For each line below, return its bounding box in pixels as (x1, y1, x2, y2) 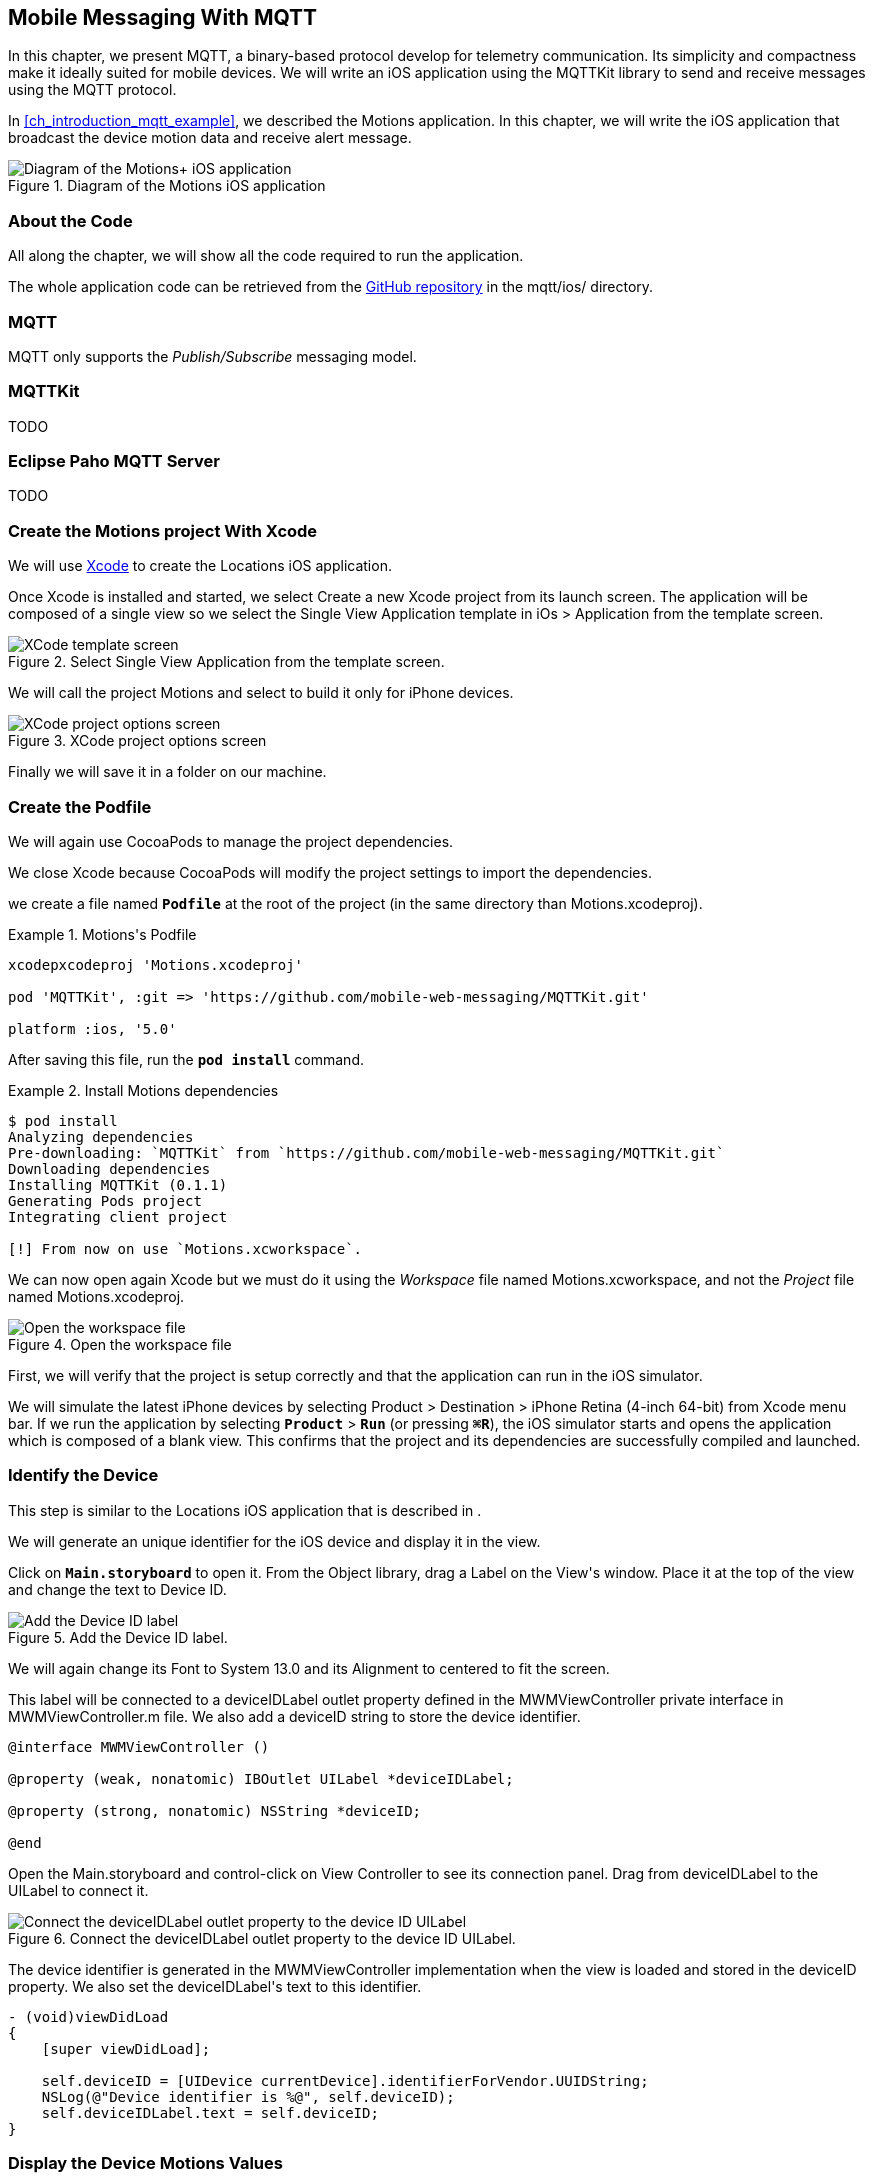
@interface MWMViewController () (8, 1738, 270, 1755)
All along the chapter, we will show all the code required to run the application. (8, 247, 524, 265)
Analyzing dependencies (8, 1128, 194, 1145)
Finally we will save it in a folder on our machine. (8, 763, 327, 781)
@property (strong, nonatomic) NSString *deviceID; (8, 1802, 422, 1819)
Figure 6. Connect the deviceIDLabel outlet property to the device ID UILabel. (8, 1929, 516, 1947)
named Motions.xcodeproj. (8, 1287, 185, 1305)
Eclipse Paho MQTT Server (8, 451, 220, 472)
